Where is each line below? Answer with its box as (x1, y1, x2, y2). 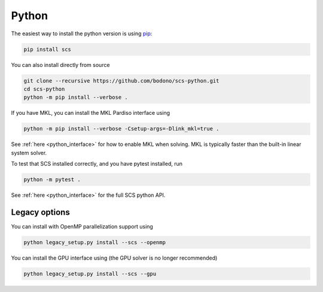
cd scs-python (23, 86, 65, 92)
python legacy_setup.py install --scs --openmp (23, 239, 166, 245)
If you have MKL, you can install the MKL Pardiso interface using (11, 109, 170, 117)
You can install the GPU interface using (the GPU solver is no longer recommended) (11, 254, 218, 261)
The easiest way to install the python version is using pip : (11, 30, 153, 37)
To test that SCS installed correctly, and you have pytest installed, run (11, 160, 182, 168)
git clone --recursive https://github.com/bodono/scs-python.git (23, 77, 220, 84)
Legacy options (11, 207, 70, 217)
